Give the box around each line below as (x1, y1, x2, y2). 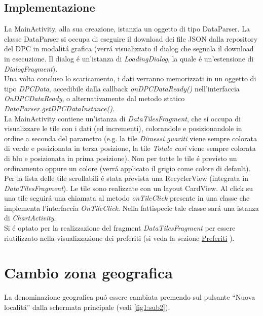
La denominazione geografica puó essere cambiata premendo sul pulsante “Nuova (4, 292, 255, 302)
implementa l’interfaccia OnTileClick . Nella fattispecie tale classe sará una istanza (4, 202, 259, 213)
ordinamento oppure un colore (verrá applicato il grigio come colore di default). (4, 163, 251, 173)
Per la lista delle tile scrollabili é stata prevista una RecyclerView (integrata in (4, 173, 248, 183)
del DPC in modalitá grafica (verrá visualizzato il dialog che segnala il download (4, 43, 254, 54)
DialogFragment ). (4, 63, 58, 74)
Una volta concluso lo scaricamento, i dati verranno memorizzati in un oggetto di (4, 73, 256, 84)
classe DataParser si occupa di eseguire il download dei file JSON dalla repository (4, 33, 258, 44)
